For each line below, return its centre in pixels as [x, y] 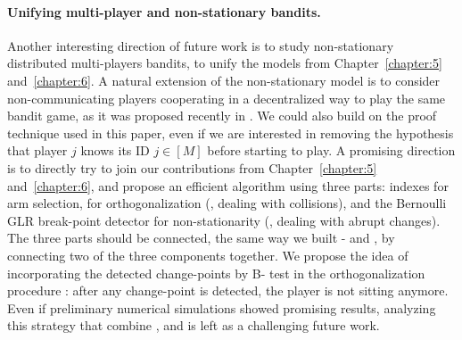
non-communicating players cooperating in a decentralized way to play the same [227, 98]
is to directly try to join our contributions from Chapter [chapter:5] [192, 167]
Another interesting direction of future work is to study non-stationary [201, 45]
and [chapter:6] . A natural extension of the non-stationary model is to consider [224, 80]
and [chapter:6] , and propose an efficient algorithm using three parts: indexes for [228, 185]
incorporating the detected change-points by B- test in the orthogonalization [216, 273]
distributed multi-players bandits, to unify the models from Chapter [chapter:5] [225, 63]
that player [37, 150]
